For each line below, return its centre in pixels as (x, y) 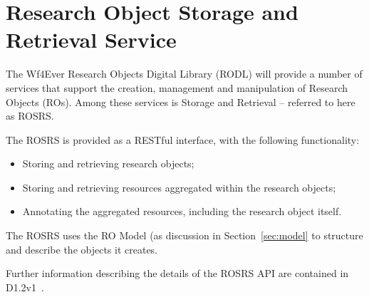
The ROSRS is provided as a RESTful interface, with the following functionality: (183, 139)
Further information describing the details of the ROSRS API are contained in (177, 273)
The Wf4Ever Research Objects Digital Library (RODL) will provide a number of (184, 74)
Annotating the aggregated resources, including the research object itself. (182, 211)
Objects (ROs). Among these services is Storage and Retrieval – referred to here (181, 101)
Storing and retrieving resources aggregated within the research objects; (179, 187)
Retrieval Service (91, 40)
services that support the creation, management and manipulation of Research (177, 87)
